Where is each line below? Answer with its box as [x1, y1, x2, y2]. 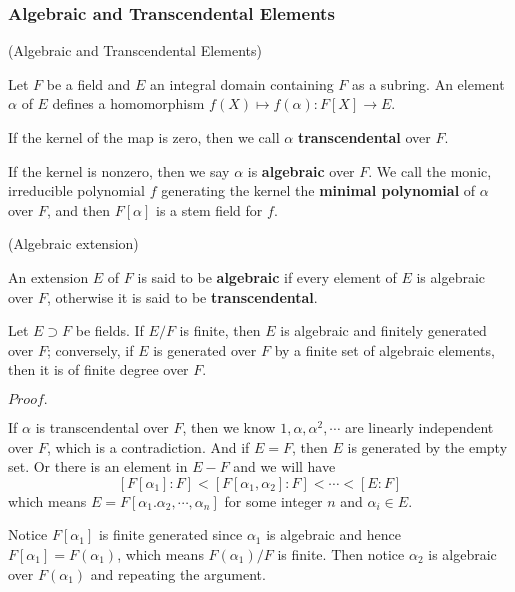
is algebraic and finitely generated [280, 320, 487, 341]
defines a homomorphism [52, 93, 205, 114]
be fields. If [75, 320, 144, 341]
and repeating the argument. [90, 563, 266, 584]
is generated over [153, 339, 257, 360]
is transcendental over [35, 416, 169, 437]
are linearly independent [345, 416, 494, 437]
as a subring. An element [352, 73, 505, 94]
